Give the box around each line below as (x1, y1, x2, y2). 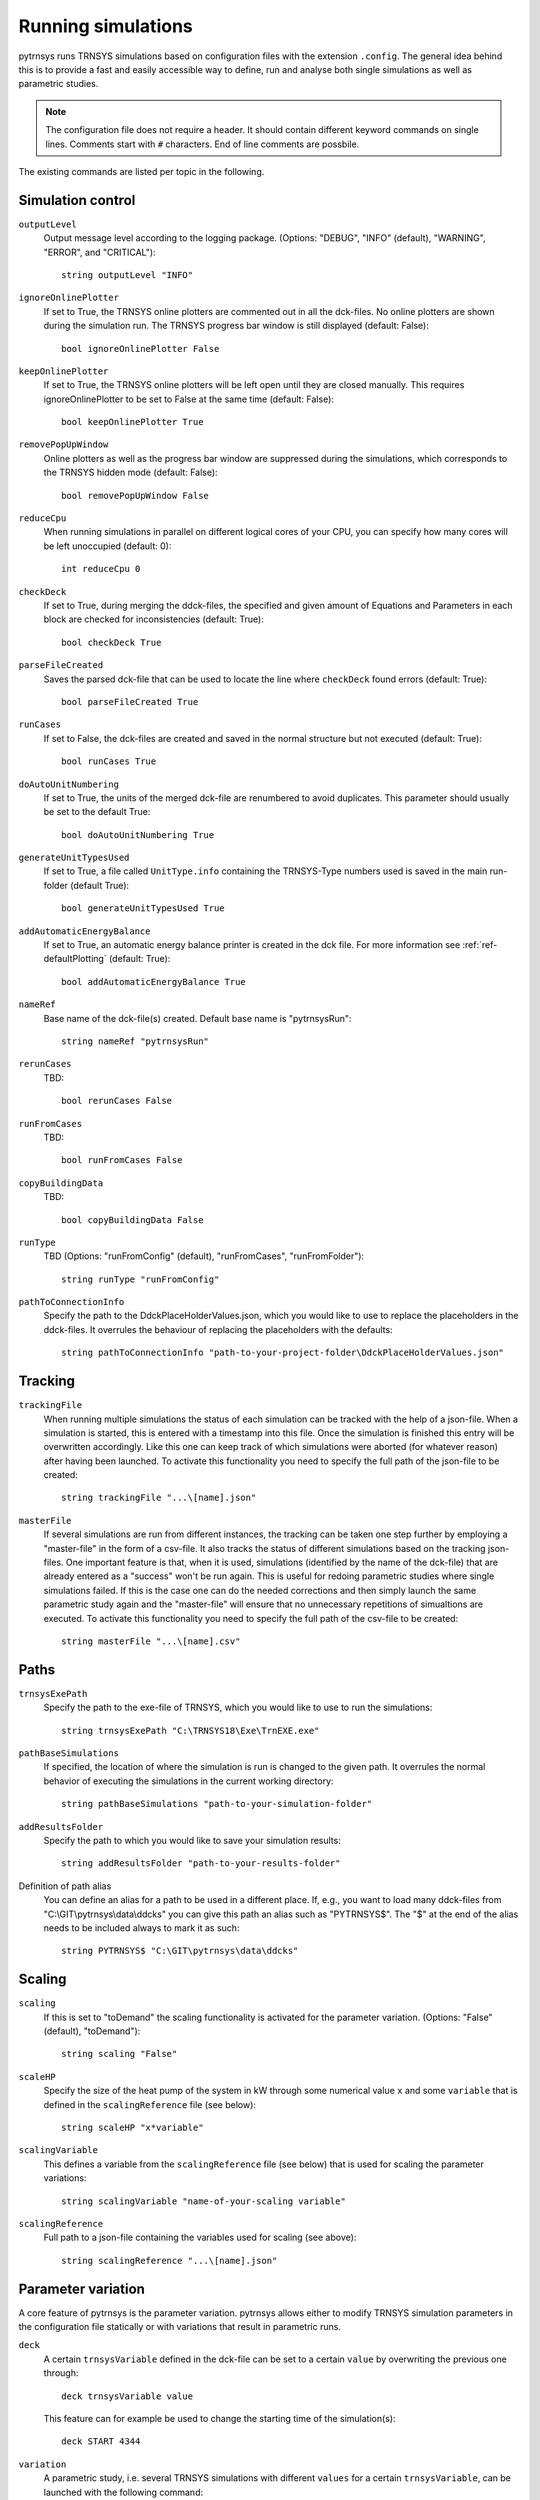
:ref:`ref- (462, 939, 498, 951)
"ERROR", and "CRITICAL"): (43, 246, 156, 258)
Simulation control (18, 191, 136, 209)
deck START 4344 (61, 2436, 141, 2447)
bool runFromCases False (61, 1155, 183, 1166)
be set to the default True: (43, 806, 151, 818)
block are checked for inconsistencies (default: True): (43, 613, 264, 625)
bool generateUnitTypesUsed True (61, 903, 225, 914)
